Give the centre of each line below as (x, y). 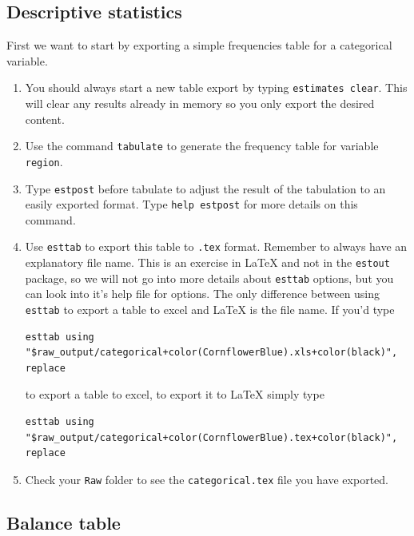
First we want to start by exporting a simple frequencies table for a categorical (199, 45)
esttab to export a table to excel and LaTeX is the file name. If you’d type (210, 310)
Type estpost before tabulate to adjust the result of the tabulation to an (205, 188)
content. (45, 119)
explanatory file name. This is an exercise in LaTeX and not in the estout (207, 262)
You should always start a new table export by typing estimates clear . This (216, 87)
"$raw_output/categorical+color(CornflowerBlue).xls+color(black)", (211, 353)
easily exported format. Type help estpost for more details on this (191, 204)
